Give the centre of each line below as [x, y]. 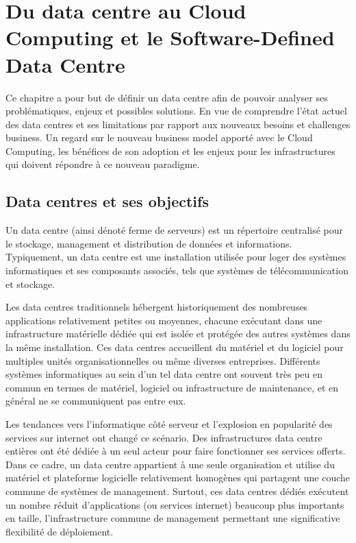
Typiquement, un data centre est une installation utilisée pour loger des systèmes [176, 257]
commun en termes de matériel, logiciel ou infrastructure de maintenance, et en [172, 387]
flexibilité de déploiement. [60, 531]
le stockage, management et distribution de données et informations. [149, 243]
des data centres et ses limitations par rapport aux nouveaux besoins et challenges [178, 124]
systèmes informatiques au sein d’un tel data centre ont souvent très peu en [164, 374]
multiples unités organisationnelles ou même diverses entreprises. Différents [163, 360]
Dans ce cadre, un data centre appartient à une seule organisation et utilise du [170, 464]
